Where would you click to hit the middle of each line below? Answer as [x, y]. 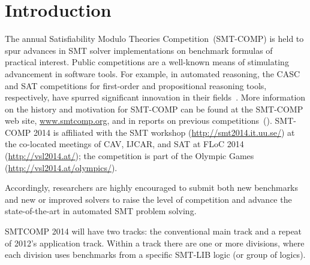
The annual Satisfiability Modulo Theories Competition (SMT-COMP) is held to [154, 39]
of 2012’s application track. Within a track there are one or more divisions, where [155, 243]
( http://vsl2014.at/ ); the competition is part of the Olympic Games [130, 156]
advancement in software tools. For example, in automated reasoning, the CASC [153, 73]
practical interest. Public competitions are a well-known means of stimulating [147, 62]
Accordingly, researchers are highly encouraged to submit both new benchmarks [152, 188]
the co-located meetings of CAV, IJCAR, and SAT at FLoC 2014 [124, 144]
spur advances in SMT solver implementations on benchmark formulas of [139, 50]
